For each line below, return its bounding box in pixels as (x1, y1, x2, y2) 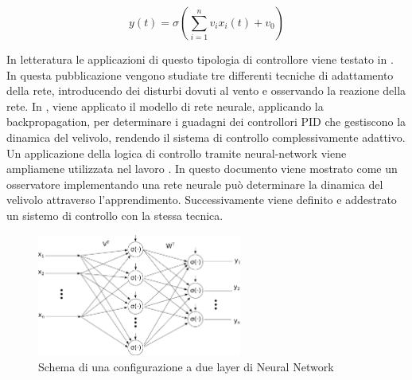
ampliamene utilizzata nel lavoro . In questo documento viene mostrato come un (6, 160, 398, 177)
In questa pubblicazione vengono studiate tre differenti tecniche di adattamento (6, 66, 394, 83)
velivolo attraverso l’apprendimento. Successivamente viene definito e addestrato (6, 191, 397, 208)
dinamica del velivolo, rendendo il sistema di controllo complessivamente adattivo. (6, 128, 406, 145)
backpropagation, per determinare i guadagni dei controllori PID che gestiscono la (6, 113, 406, 130)
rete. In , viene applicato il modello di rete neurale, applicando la (6, 97, 324, 114)
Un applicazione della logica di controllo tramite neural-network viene (6, 144, 347, 161)
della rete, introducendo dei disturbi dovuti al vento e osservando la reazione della (6, 82, 406, 99)
